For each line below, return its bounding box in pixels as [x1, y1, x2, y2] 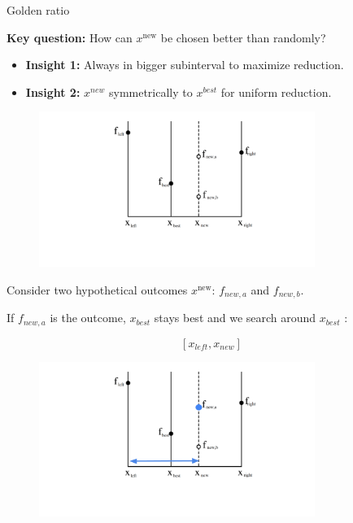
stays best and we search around [154, 309, 316, 326]
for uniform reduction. [220, 83, 332, 100]
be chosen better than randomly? [160, 28, 326, 46]
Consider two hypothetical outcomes [7, 281, 188, 298]
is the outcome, [50, 309, 126, 326]
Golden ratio [7, 2, 70, 18]
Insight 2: [25, 83, 81, 100]
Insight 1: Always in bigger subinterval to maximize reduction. [25, 56, 344, 73]
